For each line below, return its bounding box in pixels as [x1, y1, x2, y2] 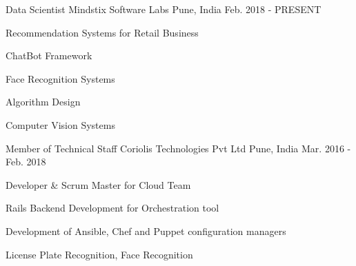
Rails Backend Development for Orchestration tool [6, 201, 219, 215]
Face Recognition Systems [6, 71, 115, 85]
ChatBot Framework [6, 48, 92, 63]
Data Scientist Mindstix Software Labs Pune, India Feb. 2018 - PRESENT [6, 2, 322, 16]
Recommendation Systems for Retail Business [6, 25, 199, 39]
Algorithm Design [6, 94, 81, 109]
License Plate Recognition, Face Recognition [6, 247, 193, 261]
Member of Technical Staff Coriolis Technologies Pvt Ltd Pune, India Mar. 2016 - [6, 141, 351, 155]
